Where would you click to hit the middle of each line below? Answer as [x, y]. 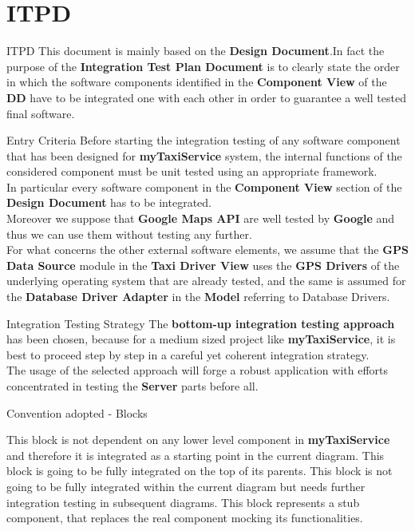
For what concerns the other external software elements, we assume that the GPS [207, 250]
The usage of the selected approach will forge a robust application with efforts [198, 370]
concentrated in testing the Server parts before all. [132, 386]
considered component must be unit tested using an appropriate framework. [192, 171]
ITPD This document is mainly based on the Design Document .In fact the [196, 51]
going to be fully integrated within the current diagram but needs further [186, 486]
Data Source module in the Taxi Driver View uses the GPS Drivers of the [203, 265]
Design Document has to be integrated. [109, 202]
